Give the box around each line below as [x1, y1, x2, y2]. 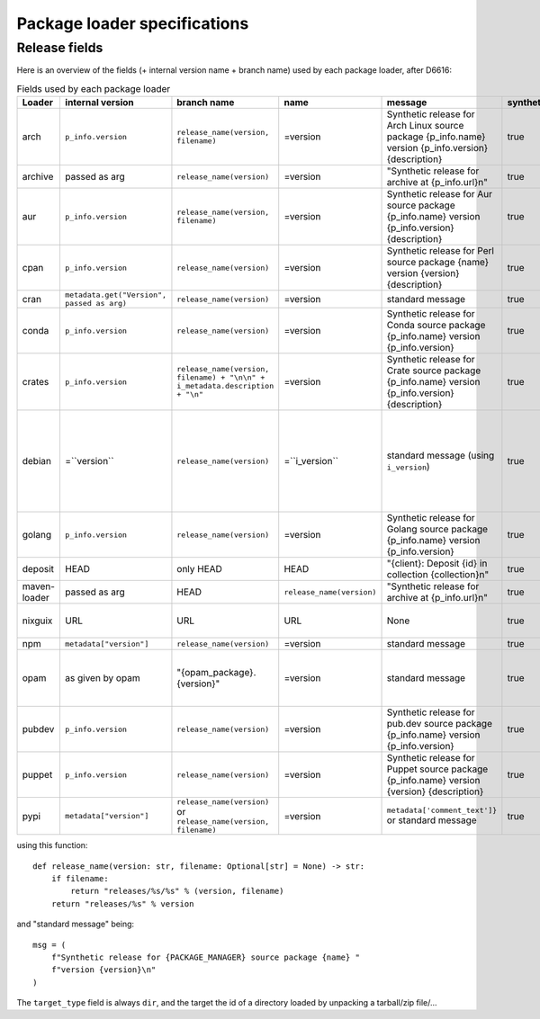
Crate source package [386, 364, 481, 377]
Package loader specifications [16, 13, 249, 33]
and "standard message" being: [16, 918, 135, 930]
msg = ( [32, 940, 67, 950]
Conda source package [386, 319, 486, 332]
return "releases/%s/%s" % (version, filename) [70, 886, 284, 897]
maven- [22, 580, 56, 593]
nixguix [22, 614, 53, 627]
